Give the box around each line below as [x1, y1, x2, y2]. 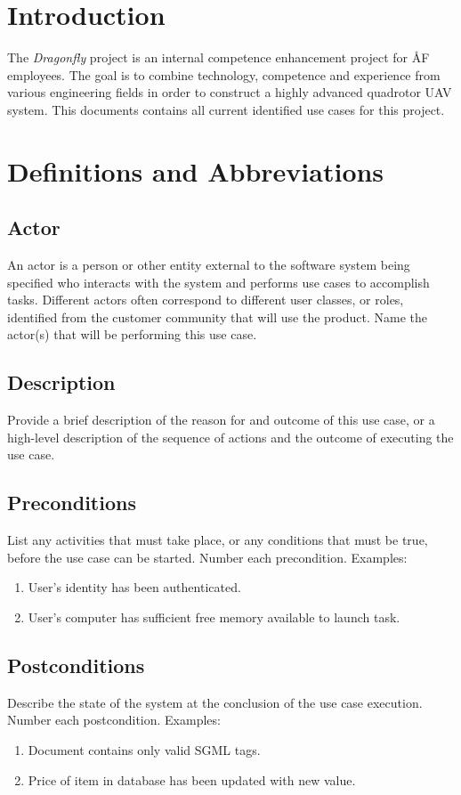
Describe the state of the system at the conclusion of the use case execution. [7, 693, 423, 711]
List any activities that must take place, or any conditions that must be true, [7, 531, 428, 549]
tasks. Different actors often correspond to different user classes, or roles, [7, 290, 404, 309]
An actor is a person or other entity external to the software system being [7, 256, 410, 274]
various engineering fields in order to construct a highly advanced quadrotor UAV [7, 83, 452, 101]
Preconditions [7, 489, 136, 516]
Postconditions [7, 652, 145, 678]
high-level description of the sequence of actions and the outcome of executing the [7, 427, 454, 446]
